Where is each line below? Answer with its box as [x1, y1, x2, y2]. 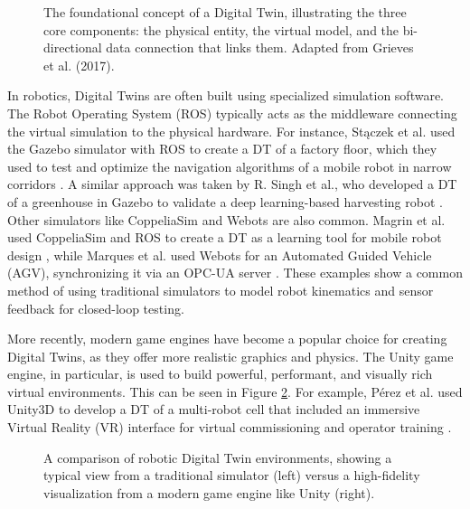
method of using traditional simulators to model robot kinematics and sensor [7, 280, 434, 299]
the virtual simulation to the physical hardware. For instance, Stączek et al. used [7, 121, 456, 140]
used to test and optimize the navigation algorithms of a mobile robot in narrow [7, 156, 452, 175]
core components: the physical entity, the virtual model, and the [43, 20, 399, 39]
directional [43, 38, 102, 57]
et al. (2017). [43, 55, 115, 74]
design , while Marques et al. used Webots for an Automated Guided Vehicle [7, 245, 432, 264]
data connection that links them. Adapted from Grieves [106, 38, 414, 57]
